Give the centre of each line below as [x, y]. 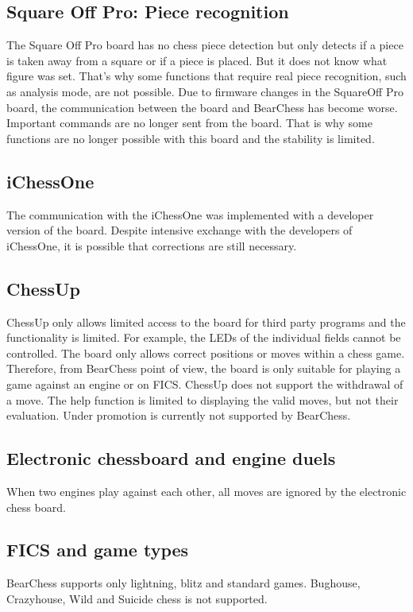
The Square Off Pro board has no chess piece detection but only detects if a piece [205, 45]
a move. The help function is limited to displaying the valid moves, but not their [203, 399]
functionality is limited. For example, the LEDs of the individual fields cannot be [204, 337]
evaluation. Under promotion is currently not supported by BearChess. [179, 415]
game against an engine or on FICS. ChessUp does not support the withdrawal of [205, 383]
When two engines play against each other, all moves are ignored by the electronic [206, 491]
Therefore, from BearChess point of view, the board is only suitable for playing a [204, 368]
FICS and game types [98, 550]
